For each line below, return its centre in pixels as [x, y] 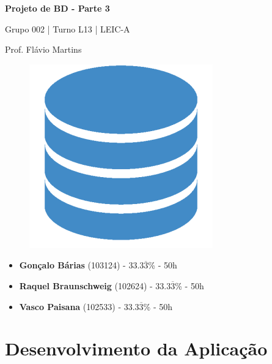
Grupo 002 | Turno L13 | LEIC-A [68, 28]
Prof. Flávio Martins [43, 49]
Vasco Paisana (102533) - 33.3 [79, 306]
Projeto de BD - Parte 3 [57, 8]
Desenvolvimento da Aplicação [136, 348]
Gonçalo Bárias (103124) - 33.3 [82, 265]
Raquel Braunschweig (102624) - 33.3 [95, 285]
